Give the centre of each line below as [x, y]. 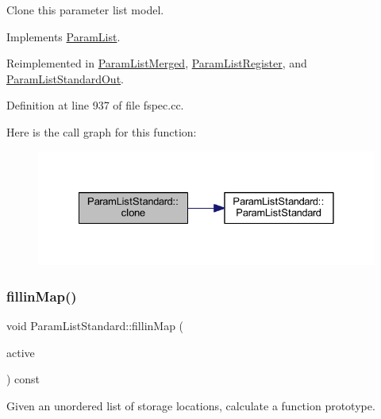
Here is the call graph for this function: [102, 131]
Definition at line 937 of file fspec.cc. [95, 105]
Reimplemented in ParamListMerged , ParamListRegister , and [157, 63]
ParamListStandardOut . [65, 78]
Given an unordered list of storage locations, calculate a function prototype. [191, 405]
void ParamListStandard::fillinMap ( [95, 326]
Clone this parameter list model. [85, 10]
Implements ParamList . [63, 36]
